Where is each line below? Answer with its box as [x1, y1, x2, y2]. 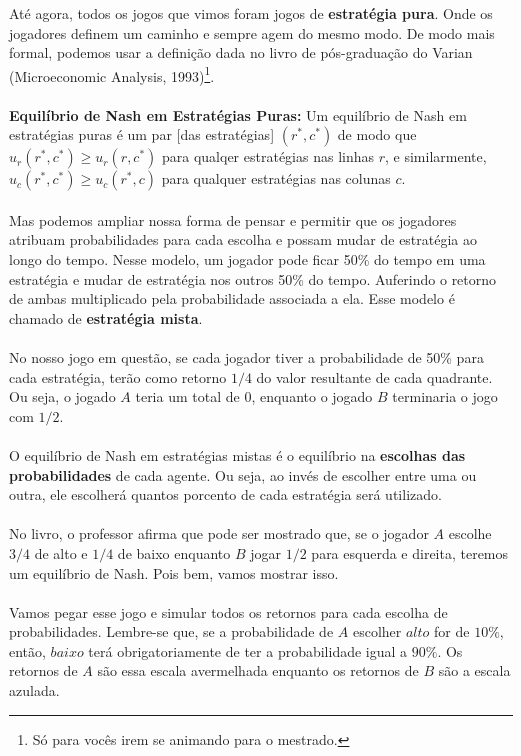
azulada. [9, 680, 60, 701]
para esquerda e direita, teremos [311, 542, 509, 563]
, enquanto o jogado [251, 386, 373, 407]
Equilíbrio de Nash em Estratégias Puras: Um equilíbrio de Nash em [9, 104, 467, 125]
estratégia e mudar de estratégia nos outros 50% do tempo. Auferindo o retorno [9, 268, 497, 289]
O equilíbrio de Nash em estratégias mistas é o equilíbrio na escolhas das [9, 444, 466, 465]
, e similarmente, [384, 146, 487, 167]
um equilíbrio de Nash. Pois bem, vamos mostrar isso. [9, 562, 339, 583]
